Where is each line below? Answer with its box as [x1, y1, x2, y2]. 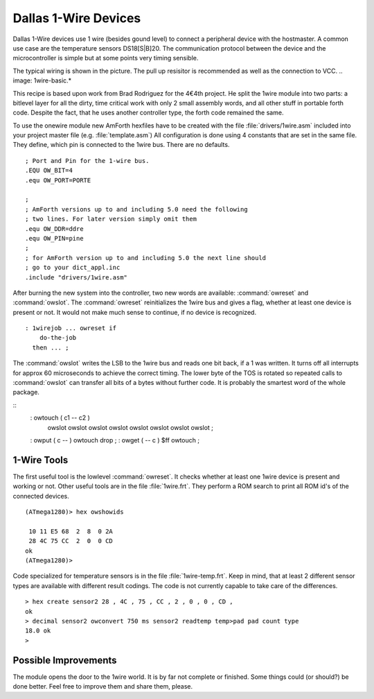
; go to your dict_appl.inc [25, 264, 121, 272]
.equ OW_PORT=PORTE [25, 176, 91, 184]
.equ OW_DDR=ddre [25, 225, 84, 232]
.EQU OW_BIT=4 [25, 166, 73, 175]
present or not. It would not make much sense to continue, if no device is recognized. [12, 308, 256, 316]
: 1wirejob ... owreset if [25, 325, 117, 332]
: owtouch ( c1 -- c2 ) [30, 413, 90, 422]
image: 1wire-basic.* [12, 76, 72, 85]
